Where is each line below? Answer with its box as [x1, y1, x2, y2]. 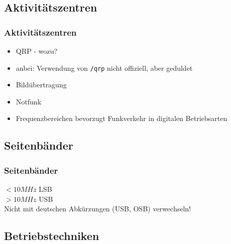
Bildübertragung [16, 79, 67, 90]
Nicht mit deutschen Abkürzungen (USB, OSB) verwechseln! [4, 203, 191, 214]
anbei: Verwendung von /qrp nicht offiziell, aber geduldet [16, 62, 193, 73]
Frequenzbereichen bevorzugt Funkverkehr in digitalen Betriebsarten [16, 113, 227, 124]
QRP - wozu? [16, 46, 57, 56]
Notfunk [16, 96, 41, 106]
